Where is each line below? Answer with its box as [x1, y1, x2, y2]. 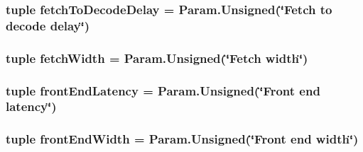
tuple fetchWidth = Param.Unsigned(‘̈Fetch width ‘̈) [6, 49, 308, 66]
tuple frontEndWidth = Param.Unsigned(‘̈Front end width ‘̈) [6, 130, 359, 148]
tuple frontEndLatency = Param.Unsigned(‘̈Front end [6, 81, 320, 99]
